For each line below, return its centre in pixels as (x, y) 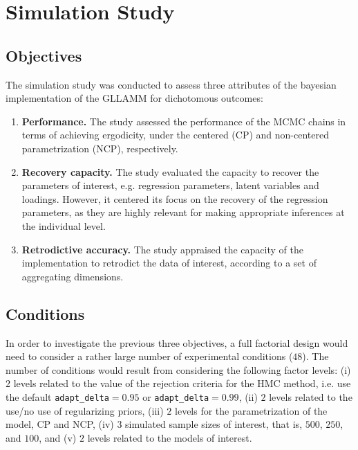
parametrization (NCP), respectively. (100, 148)
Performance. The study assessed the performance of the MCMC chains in (184, 121)
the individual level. (64, 225)
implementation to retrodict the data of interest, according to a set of (169, 263)
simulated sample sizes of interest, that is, (214, 424)
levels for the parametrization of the (251, 410)
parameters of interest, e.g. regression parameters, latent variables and (170, 185)
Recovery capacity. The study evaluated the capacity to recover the (170, 171)
